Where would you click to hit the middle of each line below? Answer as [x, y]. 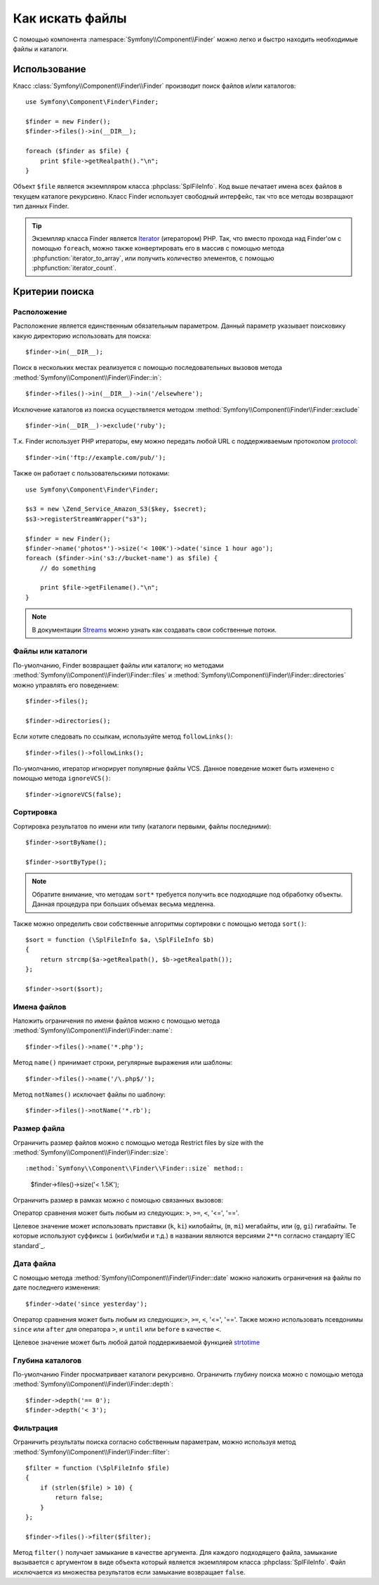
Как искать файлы [70, 18]
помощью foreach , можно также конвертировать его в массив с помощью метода [158, 248]
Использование [49, 69]
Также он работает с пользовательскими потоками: [91, 473]
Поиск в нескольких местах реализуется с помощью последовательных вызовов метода [147, 368]
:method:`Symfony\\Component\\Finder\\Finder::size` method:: [135, 1168]
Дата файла [34, 1264]
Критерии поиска [54, 291]
